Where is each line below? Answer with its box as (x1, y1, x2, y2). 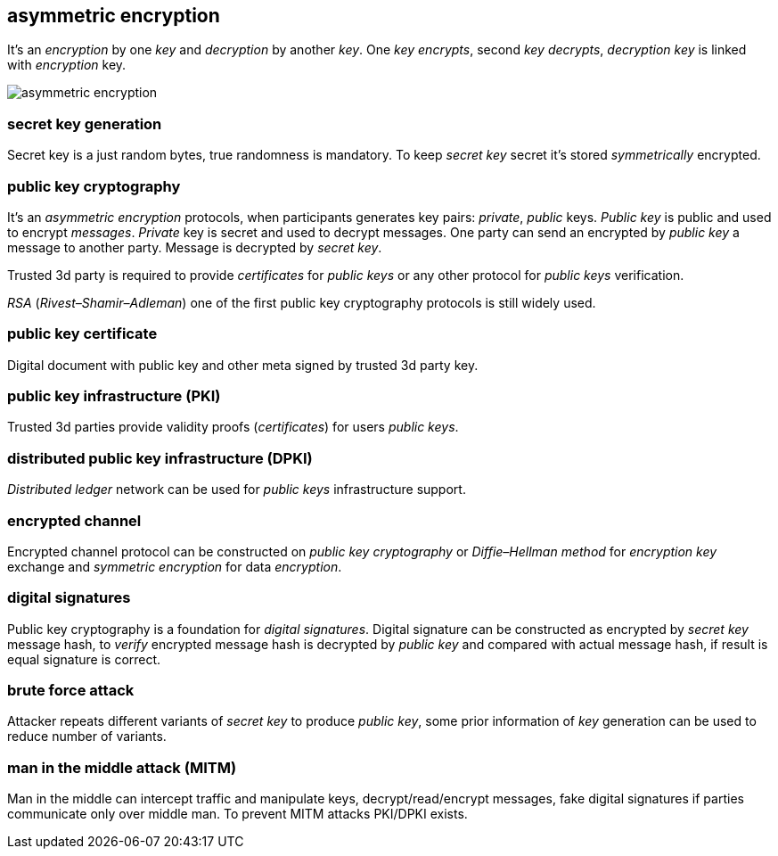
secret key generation (7, 114, 162, 133)
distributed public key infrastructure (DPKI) (7, 449, 313, 467)
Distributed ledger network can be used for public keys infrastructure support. (7, 481, 466, 498)
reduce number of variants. (7, 728, 167, 745)
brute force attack (7, 681, 135, 700)
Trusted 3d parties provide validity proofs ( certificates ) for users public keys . (7, 419, 459, 435)
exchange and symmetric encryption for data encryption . (7, 558, 342, 574)
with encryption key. (7, 57, 127, 73)
